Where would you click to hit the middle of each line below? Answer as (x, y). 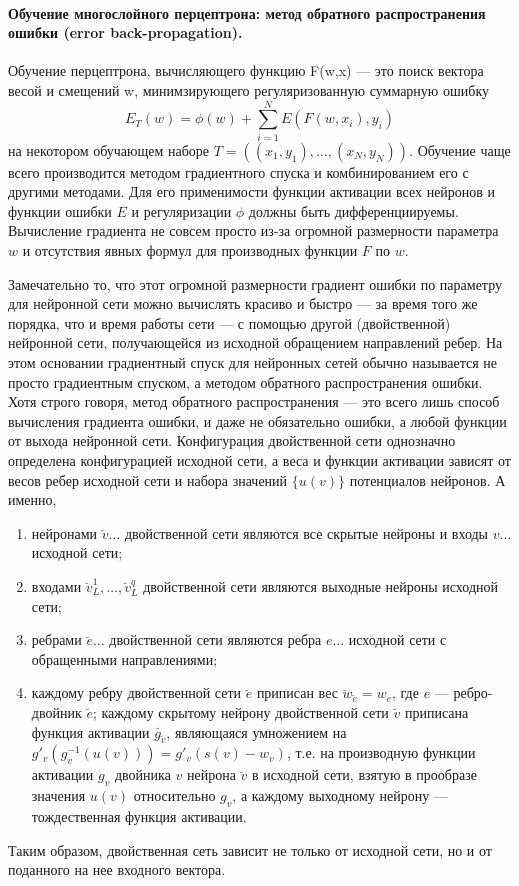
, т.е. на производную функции (381, 752)
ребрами (56, 639)
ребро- (473, 692)
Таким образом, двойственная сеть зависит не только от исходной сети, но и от (250, 849)
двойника (142, 774)
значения (58, 795)
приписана (436, 711)
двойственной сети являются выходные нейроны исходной (320, 585)
